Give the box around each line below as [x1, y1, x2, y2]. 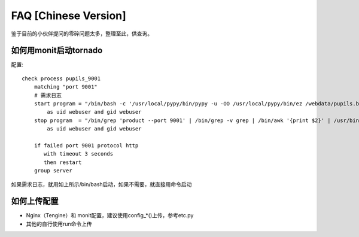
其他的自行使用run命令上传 [26, 220, 92, 227]
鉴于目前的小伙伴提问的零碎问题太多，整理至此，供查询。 [11, 30, 153, 37]
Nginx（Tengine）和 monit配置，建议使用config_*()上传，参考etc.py [26, 212, 194, 219]
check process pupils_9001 [22, 75, 101, 82]
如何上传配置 [11, 196, 59, 206]
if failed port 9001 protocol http [34, 142, 139, 149]
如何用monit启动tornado [11, 45, 103, 56]
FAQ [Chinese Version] [11, 9, 127, 22]
